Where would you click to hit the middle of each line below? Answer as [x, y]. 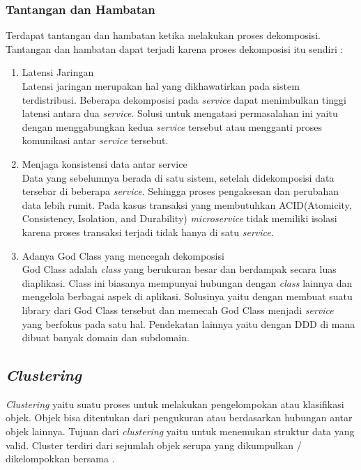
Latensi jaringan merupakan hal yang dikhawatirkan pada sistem [161, 86]
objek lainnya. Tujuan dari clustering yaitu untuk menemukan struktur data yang [180, 431]
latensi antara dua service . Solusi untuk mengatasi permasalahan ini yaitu [180, 113]
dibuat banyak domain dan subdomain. [106, 337]
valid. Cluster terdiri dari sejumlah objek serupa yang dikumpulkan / [154, 445]
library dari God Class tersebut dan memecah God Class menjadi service [178, 310]
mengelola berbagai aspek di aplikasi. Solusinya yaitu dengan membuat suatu [187, 296]
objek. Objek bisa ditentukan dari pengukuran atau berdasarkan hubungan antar [179, 417]
